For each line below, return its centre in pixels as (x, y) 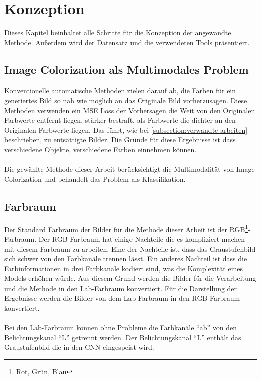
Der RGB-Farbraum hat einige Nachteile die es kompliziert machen (142, 239)
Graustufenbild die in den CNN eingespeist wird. (79, 347)
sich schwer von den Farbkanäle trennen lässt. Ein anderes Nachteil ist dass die (126, 259)
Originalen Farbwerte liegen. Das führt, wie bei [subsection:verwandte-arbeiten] (126, 129)
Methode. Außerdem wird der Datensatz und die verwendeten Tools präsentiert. (127, 42)
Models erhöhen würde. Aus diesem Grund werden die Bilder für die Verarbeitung (130, 278)
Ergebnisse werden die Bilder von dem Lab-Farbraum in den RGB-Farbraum (122, 298)
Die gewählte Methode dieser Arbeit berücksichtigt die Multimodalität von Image (129, 169)
